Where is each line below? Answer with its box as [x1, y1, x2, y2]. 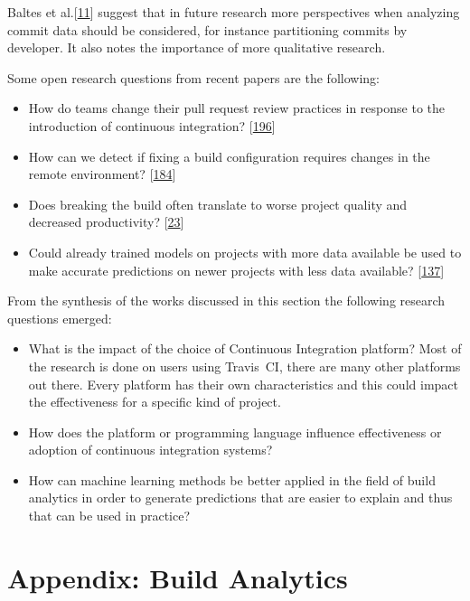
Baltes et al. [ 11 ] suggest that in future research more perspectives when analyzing [7, 3, 460, 21]
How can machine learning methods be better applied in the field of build [28, 470, 436, 489]
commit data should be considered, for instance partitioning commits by [7, 20, 408, 39]
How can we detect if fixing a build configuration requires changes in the [28, 146, 430, 165]
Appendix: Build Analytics [7, 559, 348, 596]
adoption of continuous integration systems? [28, 440, 273, 459]
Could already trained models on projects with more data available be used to [28, 242, 462, 261]
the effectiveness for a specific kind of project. [28, 392, 281, 411]
